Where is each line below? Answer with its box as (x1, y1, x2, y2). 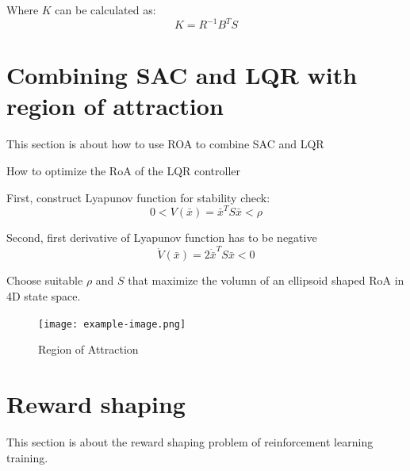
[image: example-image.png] (38, 318, 186, 330)
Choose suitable (6, 272, 83, 289)
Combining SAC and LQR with (6, 59, 358, 91)
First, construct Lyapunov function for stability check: (6, 189, 270, 205)
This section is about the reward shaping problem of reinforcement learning (6, 434, 374, 450)
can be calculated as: (55, 2, 156, 17)
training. (6, 449, 48, 465)
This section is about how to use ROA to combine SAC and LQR (6, 136, 324, 152)
